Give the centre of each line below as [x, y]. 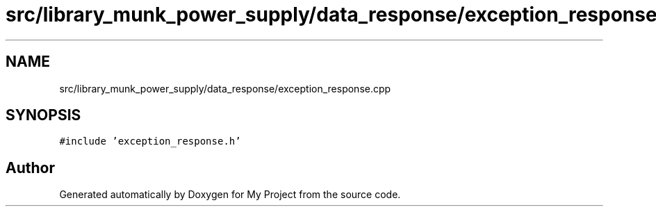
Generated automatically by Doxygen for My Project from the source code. [230, 195]
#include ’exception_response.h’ [150, 141]
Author [30, 168]
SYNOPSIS [43, 115]
